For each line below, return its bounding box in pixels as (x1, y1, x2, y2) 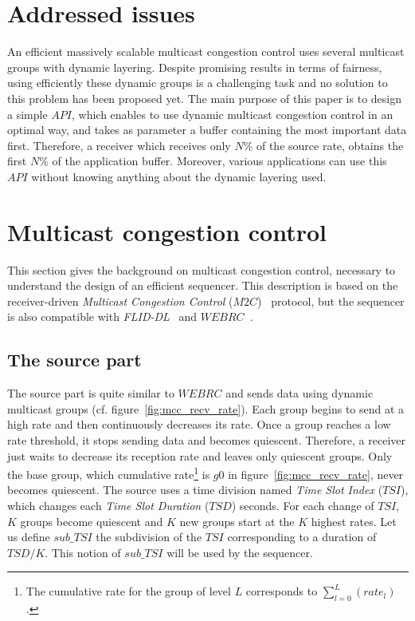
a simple (7, 105, 48, 122)
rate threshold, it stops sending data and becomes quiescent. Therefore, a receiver (7, 431, 405, 448)
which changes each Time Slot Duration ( (7, 496, 209, 513)
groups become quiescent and (20, 512, 163, 529)
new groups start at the (179, 512, 295, 529)
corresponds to (245, 583, 318, 599)
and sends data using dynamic (225, 385, 374, 401)
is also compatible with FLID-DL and (7, 308, 198, 325)
